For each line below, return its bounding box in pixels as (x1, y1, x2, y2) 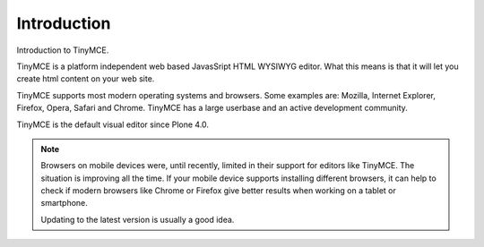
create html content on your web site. (16, 73, 155, 84)
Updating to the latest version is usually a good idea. (40, 214, 235, 225)
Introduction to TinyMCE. (16, 45, 109, 55)
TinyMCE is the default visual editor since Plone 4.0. (16, 119, 210, 130)
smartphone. (40, 198, 89, 209)
